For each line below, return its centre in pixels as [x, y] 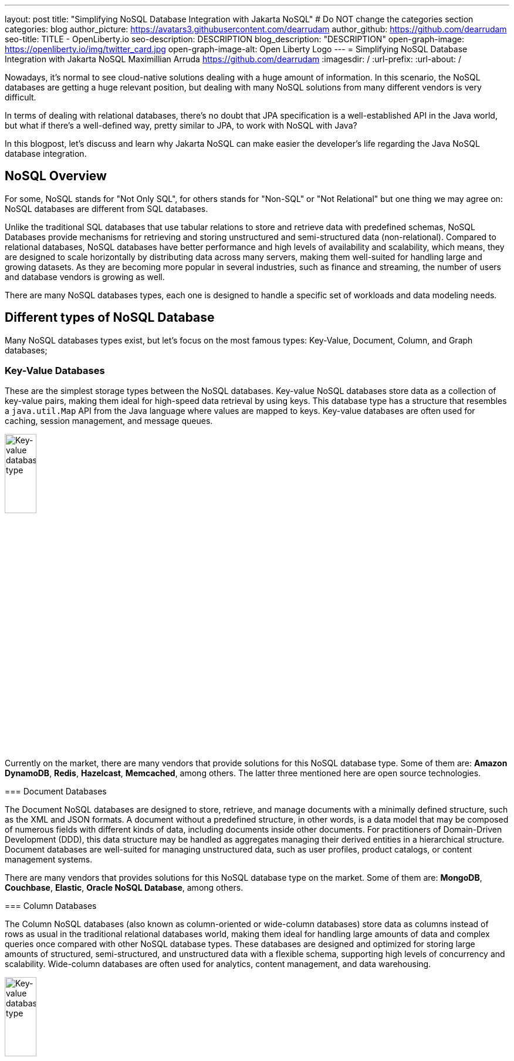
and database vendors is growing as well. [85, 277]
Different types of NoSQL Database [110, 318]
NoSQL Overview [56, 176]
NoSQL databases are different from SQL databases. [106, 208]
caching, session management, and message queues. [109, 421]
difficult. [21, 97]
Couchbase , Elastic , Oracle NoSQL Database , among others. [124, 888]
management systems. [49, 860]
